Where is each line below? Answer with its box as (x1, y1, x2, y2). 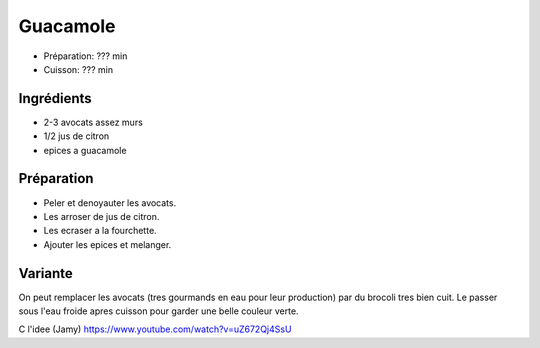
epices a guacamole (43, 144, 127, 156)
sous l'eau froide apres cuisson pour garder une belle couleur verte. (18, 305, 299, 317)
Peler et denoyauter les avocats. (43, 196, 177, 209)
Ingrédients (18, 90, 92, 107)
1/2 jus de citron (43, 130, 110, 142)
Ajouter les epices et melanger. (43, 238, 172, 250)
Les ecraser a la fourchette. (43, 225, 157, 237)
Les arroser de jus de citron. (43, 210, 160, 222)
